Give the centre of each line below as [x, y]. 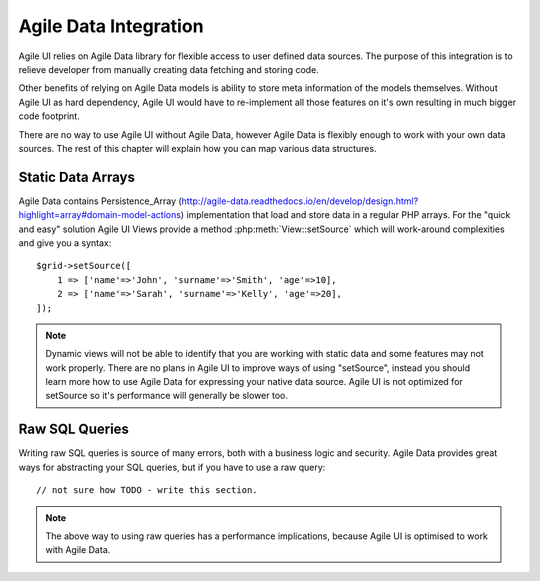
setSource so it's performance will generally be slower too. [167, 396]
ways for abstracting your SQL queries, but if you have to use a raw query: [172, 467]
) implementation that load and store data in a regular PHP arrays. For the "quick [345, 215]
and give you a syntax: [65, 242]
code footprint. [49, 116]
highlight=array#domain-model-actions [100, 215]
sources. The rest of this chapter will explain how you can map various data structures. [197, 148]
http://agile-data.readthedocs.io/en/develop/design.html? [300, 201]
